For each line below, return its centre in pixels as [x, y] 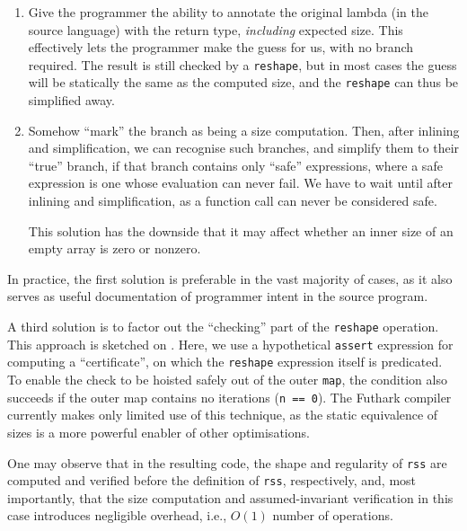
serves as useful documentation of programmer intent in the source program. [218, 296]
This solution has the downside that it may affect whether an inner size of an [241, 230]
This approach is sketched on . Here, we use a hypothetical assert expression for [230, 344]
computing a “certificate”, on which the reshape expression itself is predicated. [225, 362]
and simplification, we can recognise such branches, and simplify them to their [244, 148]
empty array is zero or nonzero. [115, 248]
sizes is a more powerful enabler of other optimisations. [159, 432]
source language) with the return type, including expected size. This [216, 29]
